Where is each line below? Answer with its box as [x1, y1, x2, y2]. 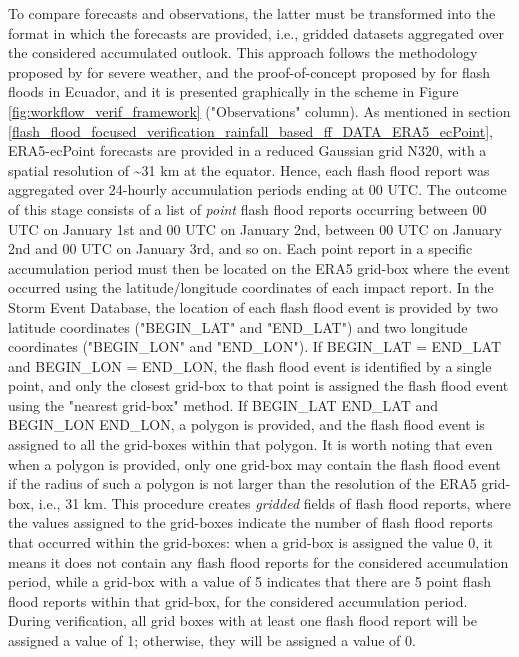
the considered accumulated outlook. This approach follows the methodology [8, 42, 478, 63]
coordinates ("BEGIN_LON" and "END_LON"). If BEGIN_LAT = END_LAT [8, 336, 502, 357]
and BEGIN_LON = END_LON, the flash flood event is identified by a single [8, 355, 492, 376]
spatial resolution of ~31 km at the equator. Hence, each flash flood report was [8, 159, 490, 180]
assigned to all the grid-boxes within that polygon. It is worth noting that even [8, 434, 493, 455]
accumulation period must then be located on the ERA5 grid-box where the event [8, 257, 510, 278]
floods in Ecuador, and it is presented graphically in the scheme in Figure [8, 81, 459, 102]
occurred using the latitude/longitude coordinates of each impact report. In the [8, 277, 494, 298]
